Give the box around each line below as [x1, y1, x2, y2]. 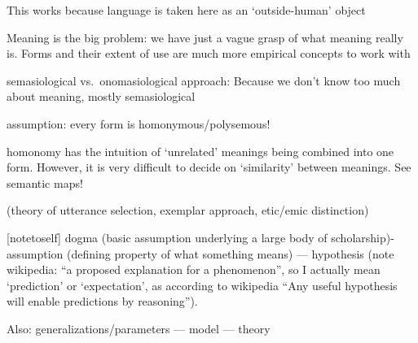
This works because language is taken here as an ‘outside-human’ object [7, 2, 366, 18]
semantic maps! [7, 174, 83, 191]
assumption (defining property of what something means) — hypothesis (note [7, 245, 394, 262]
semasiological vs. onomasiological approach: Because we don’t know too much [7, 72, 401, 89]
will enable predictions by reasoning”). [7, 293, 198, 310]
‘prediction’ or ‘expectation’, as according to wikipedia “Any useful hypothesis [7, 276, 398, 293]
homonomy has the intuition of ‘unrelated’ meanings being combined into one [7, 142, 394, 159]
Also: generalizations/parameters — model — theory [7, 319, 271, 336]
